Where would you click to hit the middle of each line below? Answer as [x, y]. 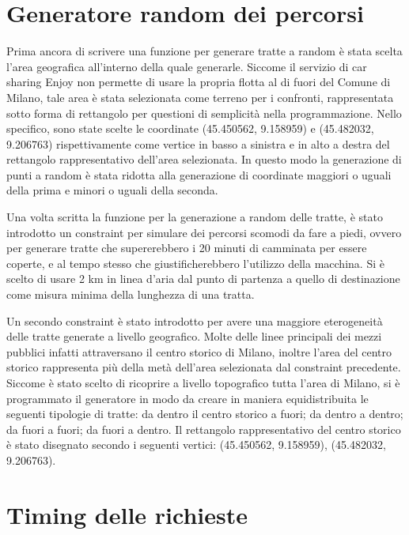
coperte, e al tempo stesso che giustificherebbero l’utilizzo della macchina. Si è [195, 263]
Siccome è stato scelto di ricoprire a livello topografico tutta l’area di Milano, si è [203, 382]
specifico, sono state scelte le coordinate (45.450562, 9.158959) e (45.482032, [190, 128]
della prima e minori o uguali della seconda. [112, 190]
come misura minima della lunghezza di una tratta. [131, 294]
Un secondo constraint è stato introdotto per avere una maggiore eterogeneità [195, 320]
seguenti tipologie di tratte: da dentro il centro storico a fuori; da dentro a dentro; [205, 414]
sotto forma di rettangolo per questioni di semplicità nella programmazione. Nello [204, 113]
